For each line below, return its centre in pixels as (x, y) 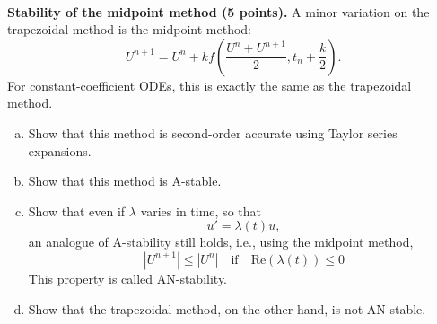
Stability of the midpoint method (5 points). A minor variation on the (218, 11)
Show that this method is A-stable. (125, 181)
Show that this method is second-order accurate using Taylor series (213, 132)
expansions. (60, 150)
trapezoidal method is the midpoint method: (129, 29)
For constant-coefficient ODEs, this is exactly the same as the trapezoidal (210, 85)
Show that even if (77, 210)
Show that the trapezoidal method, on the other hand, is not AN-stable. (227, 308)
